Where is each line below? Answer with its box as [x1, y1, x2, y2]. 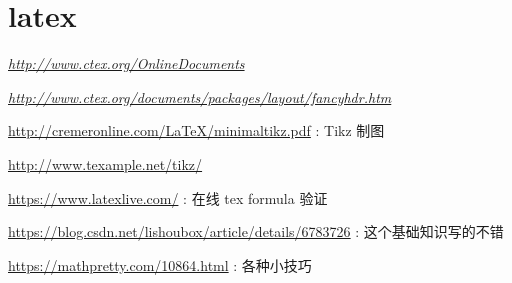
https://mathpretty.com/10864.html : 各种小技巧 [8, 254, 312, 275]
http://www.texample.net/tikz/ [8, 153, 203, 174]
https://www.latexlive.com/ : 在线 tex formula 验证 [8, 187, 328, 208]
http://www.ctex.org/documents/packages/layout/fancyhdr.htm [8, 86, 392, 107]
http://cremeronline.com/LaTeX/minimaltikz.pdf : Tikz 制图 [8, 120, 385, 141]
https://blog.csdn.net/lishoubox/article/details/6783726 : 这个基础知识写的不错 [8, 221, 504, 242]
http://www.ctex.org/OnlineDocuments [8, 53, 245, 74]
